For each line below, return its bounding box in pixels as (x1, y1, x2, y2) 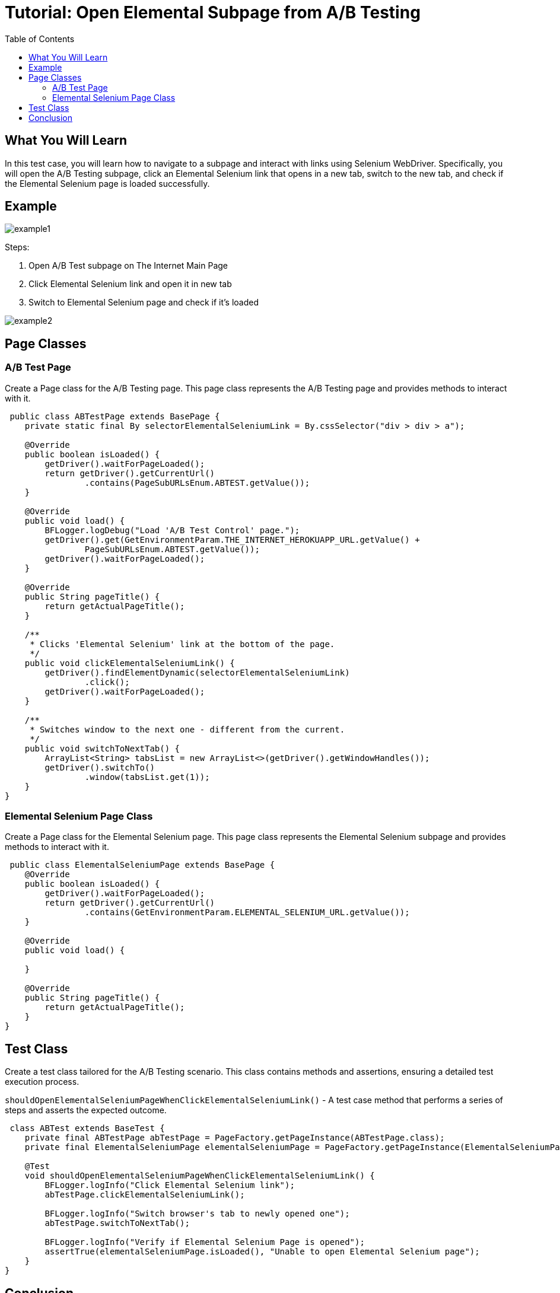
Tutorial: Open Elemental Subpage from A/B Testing (5, 2, 421, 23)
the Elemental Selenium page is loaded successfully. (5, 178, 210, 189)
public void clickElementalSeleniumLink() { (24, 658, 235, 668)
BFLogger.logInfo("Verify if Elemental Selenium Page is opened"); (44, 1237, 365, 1247)
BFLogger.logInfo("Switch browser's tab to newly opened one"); (44, 1209, 350, 1219)
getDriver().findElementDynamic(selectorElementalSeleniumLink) (44, 667, 350, 677)
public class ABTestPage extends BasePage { (9, 411, 220, 421)
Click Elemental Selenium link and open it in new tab (28, 279, 232, 289)
